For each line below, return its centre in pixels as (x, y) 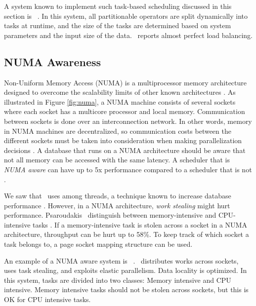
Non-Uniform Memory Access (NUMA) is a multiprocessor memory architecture (125, 82)
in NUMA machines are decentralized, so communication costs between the (118, 131)
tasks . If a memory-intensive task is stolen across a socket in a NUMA (140, 224)
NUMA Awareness (53, 61)
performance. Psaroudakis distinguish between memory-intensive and (110, 215)
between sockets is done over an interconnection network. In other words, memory (128, 121)
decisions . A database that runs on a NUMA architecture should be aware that (125, 150)
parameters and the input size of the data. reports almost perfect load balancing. (128, 35)
